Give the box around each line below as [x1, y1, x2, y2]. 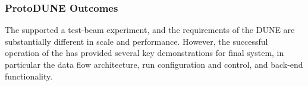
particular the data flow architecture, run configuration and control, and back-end [5, 58, 303, 70]
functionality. [5, 70, 53, 82]
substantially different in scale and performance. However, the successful [5, 35, 268, 47]
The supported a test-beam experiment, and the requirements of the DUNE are [5, 24, 295, 36]
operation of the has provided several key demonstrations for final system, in [5, 47, 284, 59]
